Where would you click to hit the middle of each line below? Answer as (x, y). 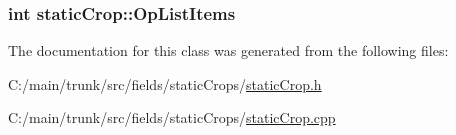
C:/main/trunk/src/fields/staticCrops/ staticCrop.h (165, 83)
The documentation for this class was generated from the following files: (228, 50)
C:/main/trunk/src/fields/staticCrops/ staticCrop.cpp (172, 117)
